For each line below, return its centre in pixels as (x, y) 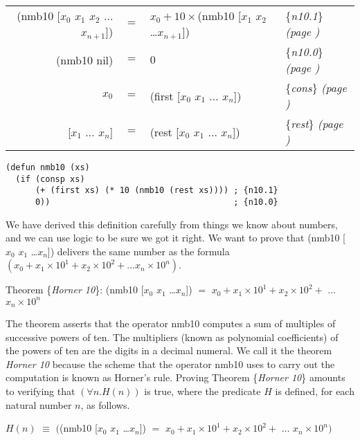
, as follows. (105, 404)
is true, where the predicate (202, 391)
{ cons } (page (316, 88)
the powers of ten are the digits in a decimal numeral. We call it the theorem (169, 350)
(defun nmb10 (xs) (48, 167)
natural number (39, 404)
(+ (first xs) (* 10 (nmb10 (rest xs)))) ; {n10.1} (156, 191)
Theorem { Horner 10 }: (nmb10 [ (75, 290)
